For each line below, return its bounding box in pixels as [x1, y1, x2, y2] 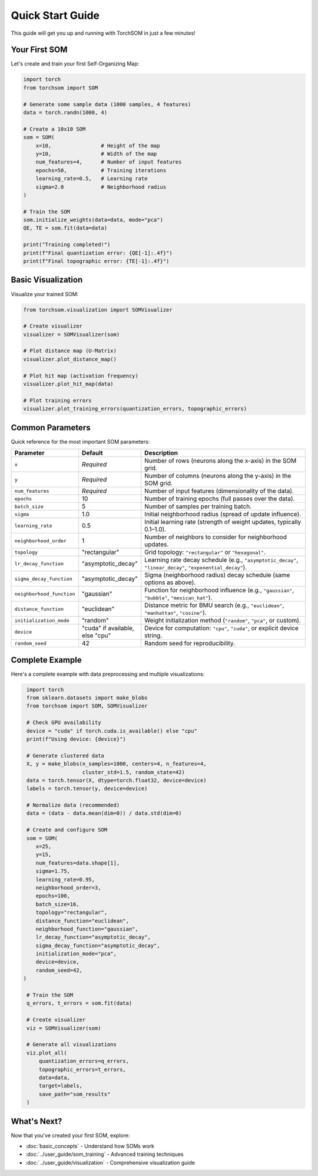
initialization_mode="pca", [35, 951, 117, 957]
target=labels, [38, 1083, 82, 1089]
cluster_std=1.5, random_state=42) [82, 769, 185, 775]
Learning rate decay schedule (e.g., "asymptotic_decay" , [144, 556, 299, 564]
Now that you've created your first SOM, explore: [11, 1132, 130, 1139]
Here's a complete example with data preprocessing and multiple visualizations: [11, 670, 205, 677]
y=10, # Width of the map [35, 150, 157, 157]
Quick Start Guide [11, 9, 100, 22]
